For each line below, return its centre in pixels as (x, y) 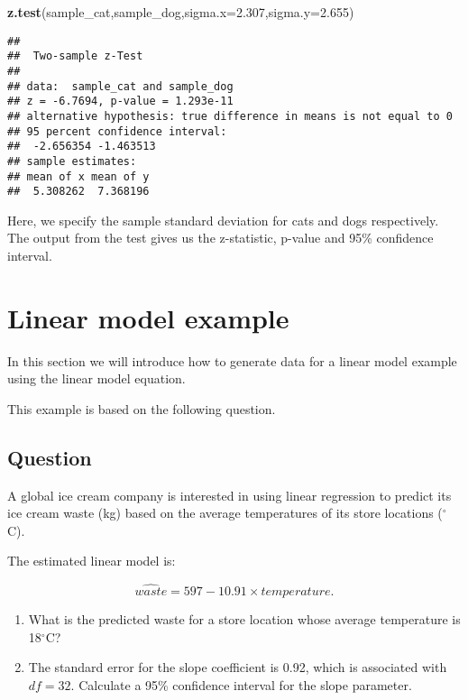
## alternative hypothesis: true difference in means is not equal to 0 (230, 116)
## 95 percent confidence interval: (117, 131)
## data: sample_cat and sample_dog (120, 86)
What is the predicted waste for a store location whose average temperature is (244, 619)
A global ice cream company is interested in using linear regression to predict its (229, 495)
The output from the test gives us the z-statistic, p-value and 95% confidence (220, 238)
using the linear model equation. (96, 378)
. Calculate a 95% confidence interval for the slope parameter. (241, 685)
